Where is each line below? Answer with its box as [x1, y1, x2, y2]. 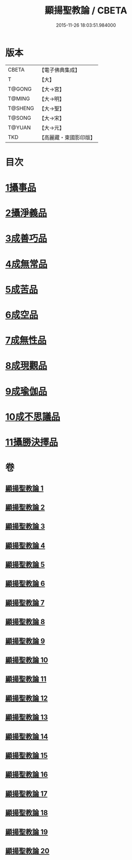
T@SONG [8, 114, 32, 121]
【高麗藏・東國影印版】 [39, 134, 96, 141]
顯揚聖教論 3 [5, 522, 45, 531]
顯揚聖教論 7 [5, 598, 45, 607]
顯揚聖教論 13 [5, 713, 48, 722]
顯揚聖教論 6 [5, 579, 45, 588]
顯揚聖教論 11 [5, 675, 47, 684]
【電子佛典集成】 [39, 66, 80, 74]
